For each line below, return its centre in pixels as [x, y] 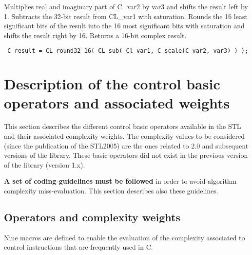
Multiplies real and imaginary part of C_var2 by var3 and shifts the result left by [126, 6]
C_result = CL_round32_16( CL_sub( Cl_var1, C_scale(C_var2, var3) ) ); [128, 51]
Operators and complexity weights [92, 217]
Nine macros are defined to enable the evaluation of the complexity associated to [125, 237]
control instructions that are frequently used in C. [78, 247]
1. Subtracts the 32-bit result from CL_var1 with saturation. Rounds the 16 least [126, 16]
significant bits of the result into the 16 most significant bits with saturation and [124, 26]
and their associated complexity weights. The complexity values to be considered [124, 136]
